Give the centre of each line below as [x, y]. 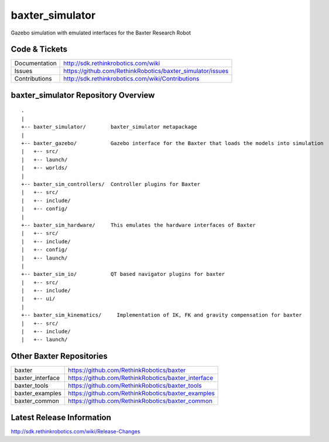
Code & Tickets [39, 49]
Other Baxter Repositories [59, 356]
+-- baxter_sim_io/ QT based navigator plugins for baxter [123, 274]
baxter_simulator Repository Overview [83, 95]
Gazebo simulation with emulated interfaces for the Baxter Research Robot [101, 33]
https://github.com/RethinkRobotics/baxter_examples [141, 393]
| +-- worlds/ [44, 168]
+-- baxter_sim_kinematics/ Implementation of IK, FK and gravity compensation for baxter [162, 315]
